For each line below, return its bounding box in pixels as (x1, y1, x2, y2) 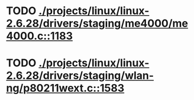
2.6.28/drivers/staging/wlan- (6, 69, 154, 82)
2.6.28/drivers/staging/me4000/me (6, 17, 188, 30)
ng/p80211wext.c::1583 (6, 82, 125, 95)
